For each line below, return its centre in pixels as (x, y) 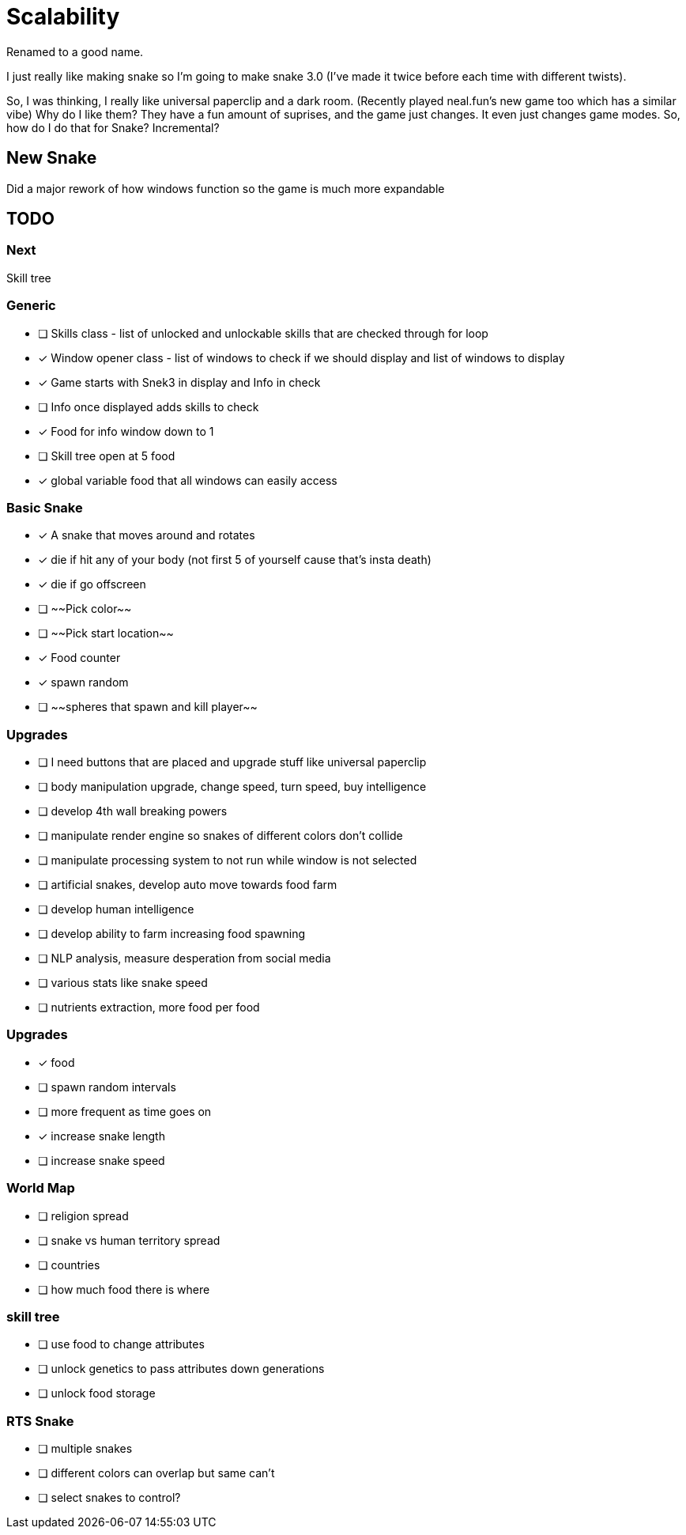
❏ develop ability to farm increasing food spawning (171, 934)
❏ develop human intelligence (116, 909)
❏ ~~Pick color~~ (85, 609)
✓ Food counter (79, 658)
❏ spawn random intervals (107, 1087)
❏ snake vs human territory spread (129, 1240)
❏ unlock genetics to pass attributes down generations (181, 1369)
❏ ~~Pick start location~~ (106, 633)
